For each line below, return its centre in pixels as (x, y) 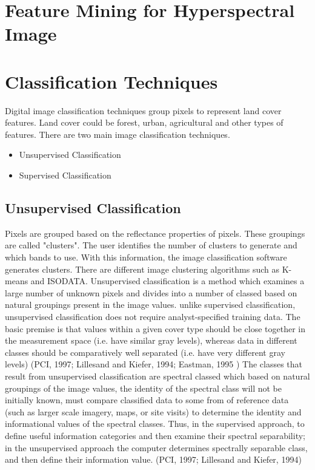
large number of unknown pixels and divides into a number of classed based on (151, 292)
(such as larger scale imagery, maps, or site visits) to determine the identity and (153, 411)
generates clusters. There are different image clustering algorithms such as (142, 269)
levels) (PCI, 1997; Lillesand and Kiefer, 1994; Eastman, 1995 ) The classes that (154, 364)
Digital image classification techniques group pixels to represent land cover (143, 110)
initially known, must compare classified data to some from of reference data (147, 400)
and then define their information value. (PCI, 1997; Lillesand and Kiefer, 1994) (153, 459)
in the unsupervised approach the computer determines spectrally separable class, (156, 447)
